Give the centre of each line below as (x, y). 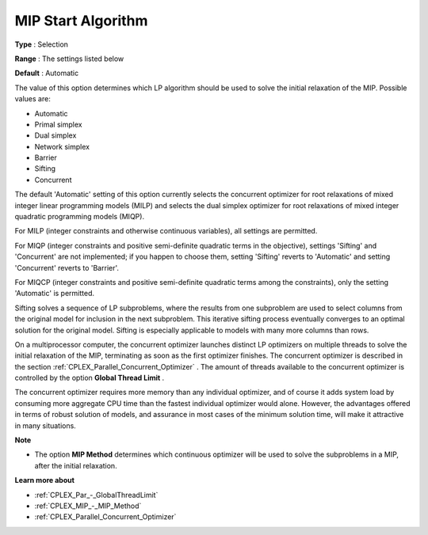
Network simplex (62, 146)
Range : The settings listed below (69, 59)
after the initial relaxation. (76, 465)
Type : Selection (42, 44)
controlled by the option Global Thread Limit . (90, 378)
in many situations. (46, 425)
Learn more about (45, 480)
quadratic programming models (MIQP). (80, 217)
